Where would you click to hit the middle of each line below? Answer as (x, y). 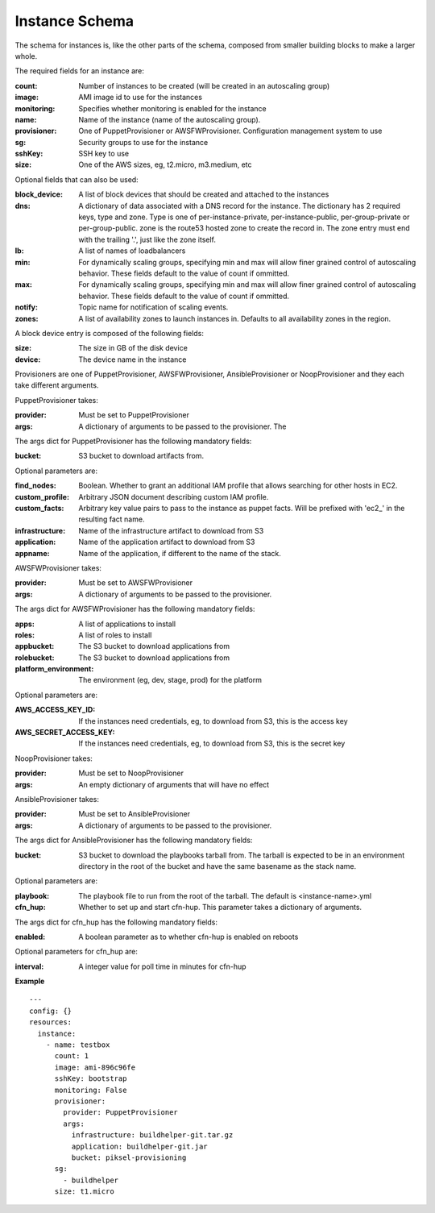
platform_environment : (54, 669)
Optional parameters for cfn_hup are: (77, 952)
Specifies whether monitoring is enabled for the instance (173, 108)
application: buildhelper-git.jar (140, 1146)
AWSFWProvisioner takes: (58, 567)
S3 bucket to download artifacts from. (141, 456)
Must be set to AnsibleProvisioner (135, 814)
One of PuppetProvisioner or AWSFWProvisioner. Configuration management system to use (230, 131)
